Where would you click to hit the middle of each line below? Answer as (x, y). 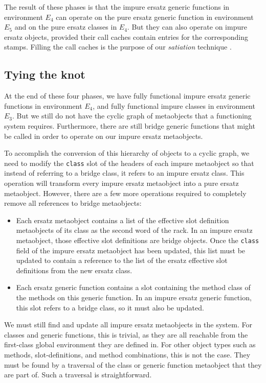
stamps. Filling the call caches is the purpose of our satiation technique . (118, 47)
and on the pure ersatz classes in (66, 27)
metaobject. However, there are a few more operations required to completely (125, 193)
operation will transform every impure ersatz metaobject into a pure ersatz (121, 183)
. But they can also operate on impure (187, 27)
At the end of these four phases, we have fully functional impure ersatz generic (127, 96)
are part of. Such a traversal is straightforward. (78, 375)
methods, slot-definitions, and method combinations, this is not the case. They (127, 354)
